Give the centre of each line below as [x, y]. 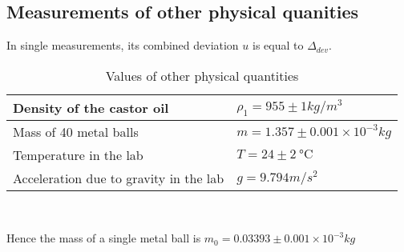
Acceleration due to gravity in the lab [119, 178]
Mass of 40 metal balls [76, 131]
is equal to [278, 45]
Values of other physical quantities [202, 75]
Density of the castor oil [91, 107]
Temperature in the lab [78, 154]
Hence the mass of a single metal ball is [104, 238]
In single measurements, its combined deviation [123, 45]
